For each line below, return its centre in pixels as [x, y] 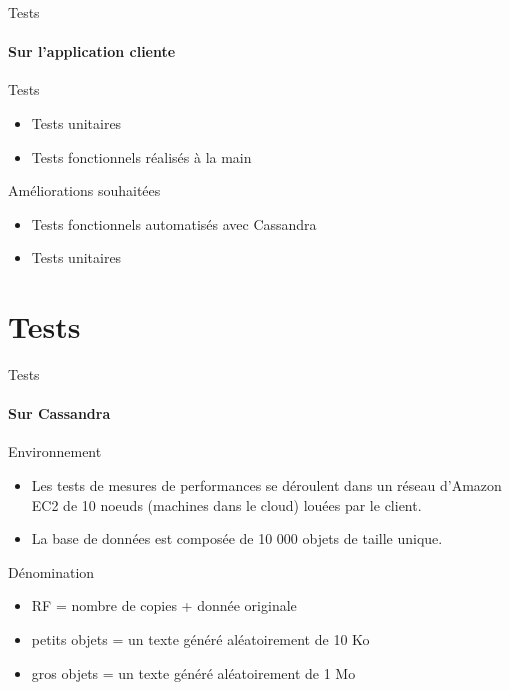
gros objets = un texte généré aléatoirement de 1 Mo [193, 672]
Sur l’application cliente [92, 51]
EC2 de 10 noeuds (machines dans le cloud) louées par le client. [226, 504]
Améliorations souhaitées [84, 190]
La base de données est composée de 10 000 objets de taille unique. [237, 538]
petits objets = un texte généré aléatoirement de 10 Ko [200, 639]
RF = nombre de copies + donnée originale [164, 605]
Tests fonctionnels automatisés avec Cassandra [174, 223]
